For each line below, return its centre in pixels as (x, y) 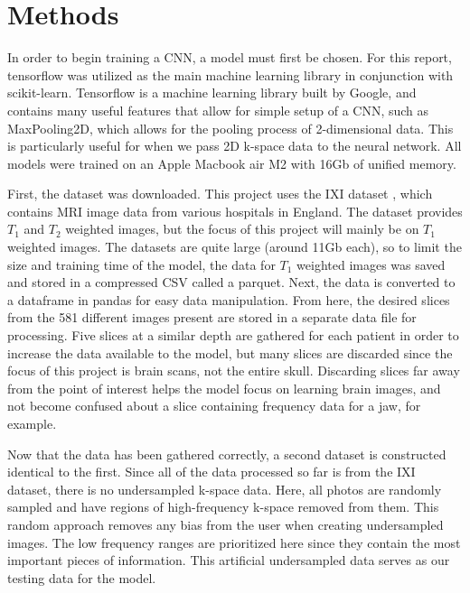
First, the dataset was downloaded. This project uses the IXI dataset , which (220, 194)
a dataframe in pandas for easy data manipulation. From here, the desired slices (229, 299)
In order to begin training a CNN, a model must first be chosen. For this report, (230, 57)
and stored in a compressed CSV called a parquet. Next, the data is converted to (231, 282)
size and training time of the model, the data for (141, 264)
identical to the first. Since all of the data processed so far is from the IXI (211, 472)
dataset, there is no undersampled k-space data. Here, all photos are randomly (225, 489)
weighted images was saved (371, 264)
